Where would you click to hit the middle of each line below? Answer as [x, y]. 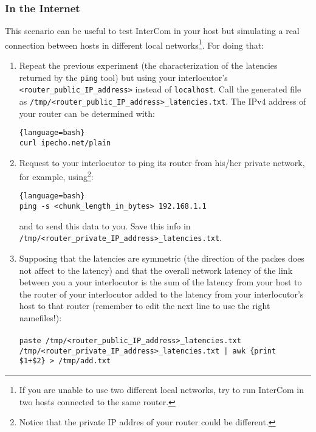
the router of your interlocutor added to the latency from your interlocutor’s [161, 294]
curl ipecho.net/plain [65, 143]
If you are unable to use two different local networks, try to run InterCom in [161, 390]
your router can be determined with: [87, 113]
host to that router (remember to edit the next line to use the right [145, 306]
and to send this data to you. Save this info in [105, 225]
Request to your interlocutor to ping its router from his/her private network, [162, 162]
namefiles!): [40, 317]
